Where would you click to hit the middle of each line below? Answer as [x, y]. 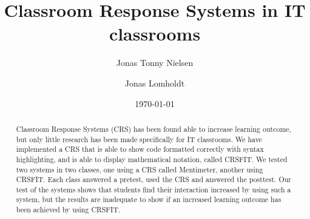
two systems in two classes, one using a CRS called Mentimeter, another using [140, 169]
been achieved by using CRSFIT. [68, 210]
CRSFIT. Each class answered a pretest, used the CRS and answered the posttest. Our [153, 179]
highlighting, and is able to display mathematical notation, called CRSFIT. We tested [152, 159]
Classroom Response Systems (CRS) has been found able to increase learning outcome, [153, 129]
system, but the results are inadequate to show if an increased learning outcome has [149, 199]
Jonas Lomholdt [155, 83]
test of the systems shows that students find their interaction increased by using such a [153, 189]
